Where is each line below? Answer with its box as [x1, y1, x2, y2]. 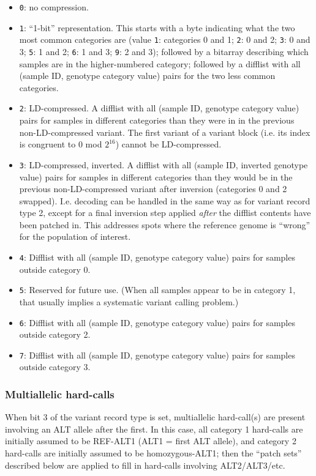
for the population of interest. [19, 230, 131, 243]
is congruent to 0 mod [19, 138, 102, 151]
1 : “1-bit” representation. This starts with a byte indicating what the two [19, 21, 295, 34]
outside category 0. [19, 262, 91, 275]
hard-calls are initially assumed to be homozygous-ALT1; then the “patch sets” [5, 447, 302, 459]
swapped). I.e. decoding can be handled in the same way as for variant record [19, 194, 310, 207]
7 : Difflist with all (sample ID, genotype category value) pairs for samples [19, 348, 295, 361]
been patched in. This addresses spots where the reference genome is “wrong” [19, 218, 310, 231]
